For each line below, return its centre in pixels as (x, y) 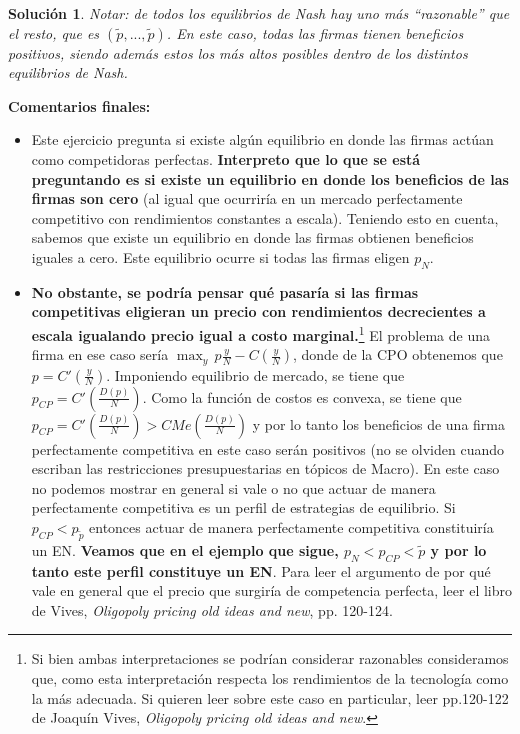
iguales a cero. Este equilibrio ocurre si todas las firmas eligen (220, 256)
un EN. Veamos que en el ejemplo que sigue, (185, 549)
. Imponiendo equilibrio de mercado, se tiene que (255, 374)
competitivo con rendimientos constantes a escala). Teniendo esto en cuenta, (265, 217)
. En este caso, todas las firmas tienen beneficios (315, 32)
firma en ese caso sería (100, 354)
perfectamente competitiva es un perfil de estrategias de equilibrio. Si (243, 507)
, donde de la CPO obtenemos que (397, 354)
